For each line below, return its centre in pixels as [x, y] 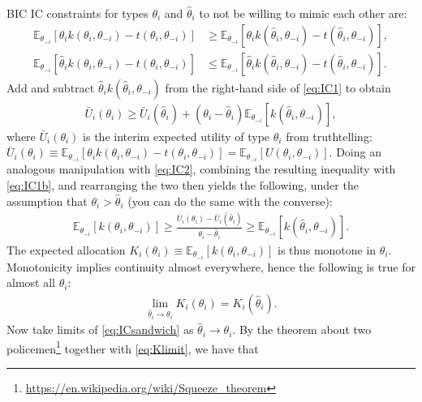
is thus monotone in [327, 249]
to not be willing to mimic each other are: [303, 13]
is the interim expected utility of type [177, 136]
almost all [31, 282]
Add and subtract [51, 87]
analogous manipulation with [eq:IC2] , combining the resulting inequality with [201, 169]
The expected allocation [66, 249]
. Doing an [355, 152]
